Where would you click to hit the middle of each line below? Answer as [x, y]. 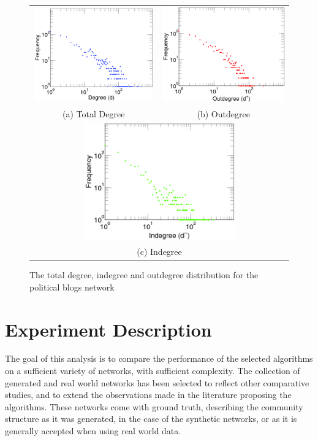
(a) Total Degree [94, 113]
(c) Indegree [159, 252]
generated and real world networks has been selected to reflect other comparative [157, 382]
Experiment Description [108, 329]
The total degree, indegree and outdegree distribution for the [144, 275]
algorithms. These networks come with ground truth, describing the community [154, 406]
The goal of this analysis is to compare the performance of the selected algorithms [159, 358]
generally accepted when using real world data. [93, 431]
